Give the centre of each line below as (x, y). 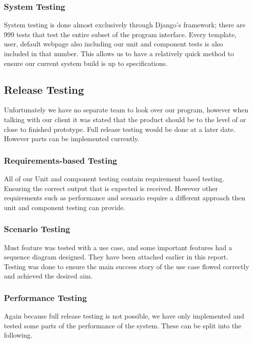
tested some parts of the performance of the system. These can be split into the (123, 325)
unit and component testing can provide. (65, 207)
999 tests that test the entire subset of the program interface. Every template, (120, 34)
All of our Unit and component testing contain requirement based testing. (114, 178)
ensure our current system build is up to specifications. (86, 63)
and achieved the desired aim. (48, 276)
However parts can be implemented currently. (72, 139)
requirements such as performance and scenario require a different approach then (125, 198)
